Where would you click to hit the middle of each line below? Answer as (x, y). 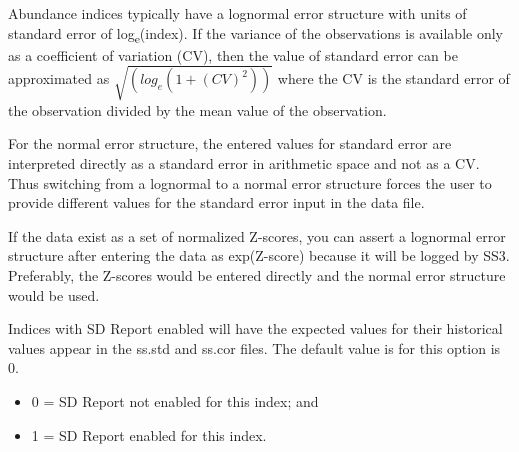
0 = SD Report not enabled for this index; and (175, 400)
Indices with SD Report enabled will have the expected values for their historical (255, 328)
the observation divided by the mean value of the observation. (197, 109)
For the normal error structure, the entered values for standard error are (230, 143)
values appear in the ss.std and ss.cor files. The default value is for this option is (254, 347)
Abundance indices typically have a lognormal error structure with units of (237, 13)
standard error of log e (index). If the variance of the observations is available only (255, 34)
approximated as (59, 78)
